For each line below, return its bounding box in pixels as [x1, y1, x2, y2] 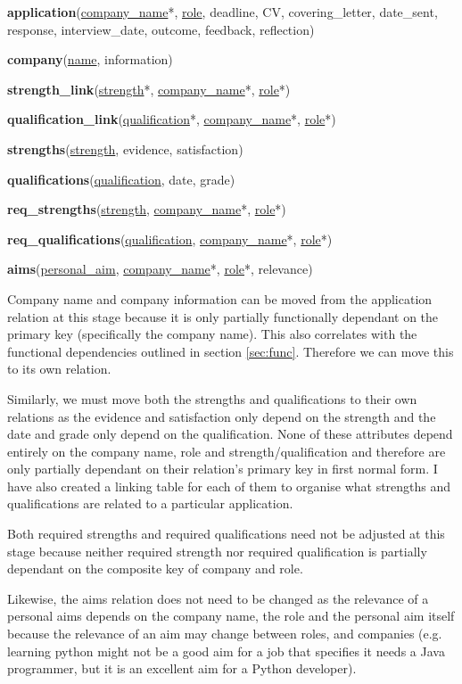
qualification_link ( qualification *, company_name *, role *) [7, 110, 336, 128]
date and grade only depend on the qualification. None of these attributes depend [7, 424, 453, 443]
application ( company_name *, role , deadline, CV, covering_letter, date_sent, [7, 3, 438, 21]
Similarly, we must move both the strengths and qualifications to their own [7, 389, 417, 408]
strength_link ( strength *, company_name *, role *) [7, 79, 291, 98]
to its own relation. [7, 359, 111, 378]
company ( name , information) [7, 50, 173, 69]
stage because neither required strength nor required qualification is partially [7, 541, 427, 560]
